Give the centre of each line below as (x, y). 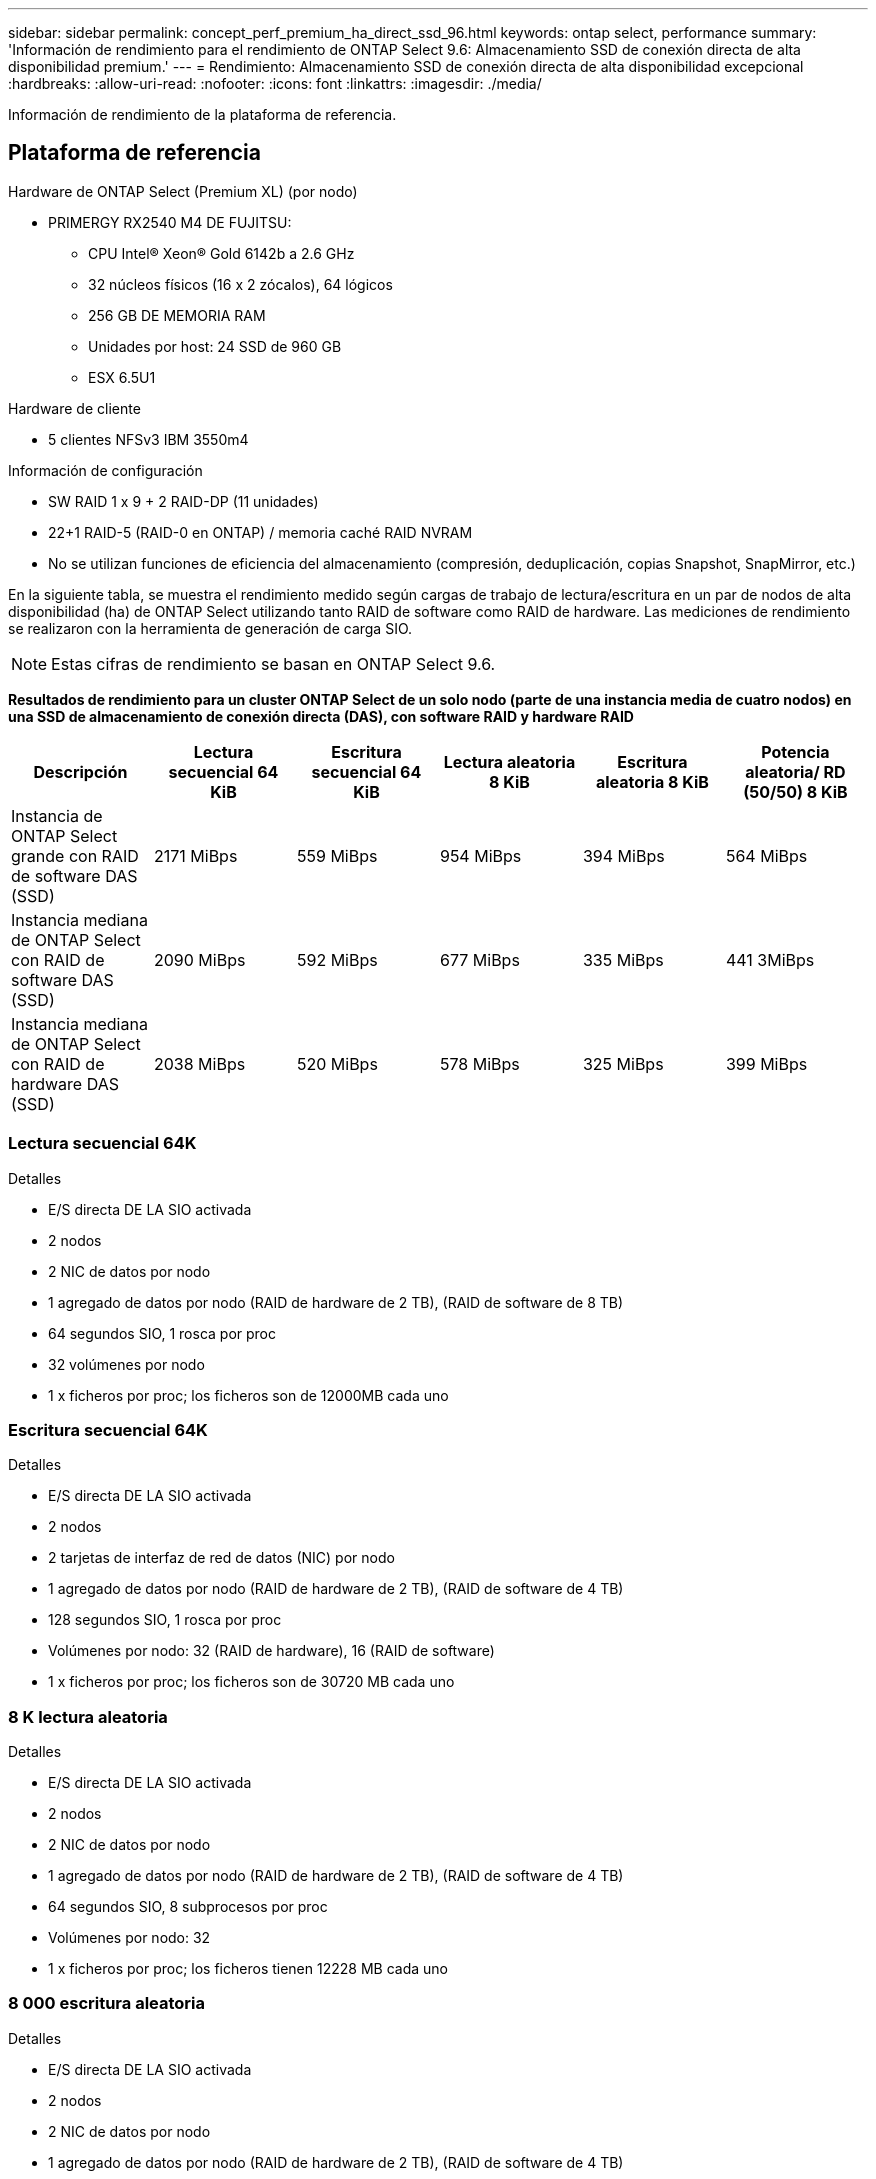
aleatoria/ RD (795, 771)
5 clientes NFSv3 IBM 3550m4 (148, 439)
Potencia (795, 751)
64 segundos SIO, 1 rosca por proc (162, 1333)
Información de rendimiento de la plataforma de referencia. (202, 114)
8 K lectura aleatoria (88, 1716)
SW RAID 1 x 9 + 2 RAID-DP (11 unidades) (183, 501)
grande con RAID (75, 855)
